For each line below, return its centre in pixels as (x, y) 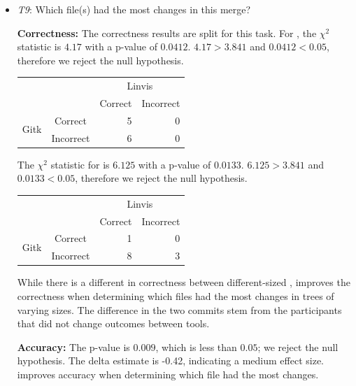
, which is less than (196, 346)
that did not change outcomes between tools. (113, 323)
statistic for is (80, 164)
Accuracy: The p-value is (73, 346)
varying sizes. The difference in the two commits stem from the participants (179, 309)
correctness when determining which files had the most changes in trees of (176, 295)
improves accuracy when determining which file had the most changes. (168, 374)
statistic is (39, 47)
